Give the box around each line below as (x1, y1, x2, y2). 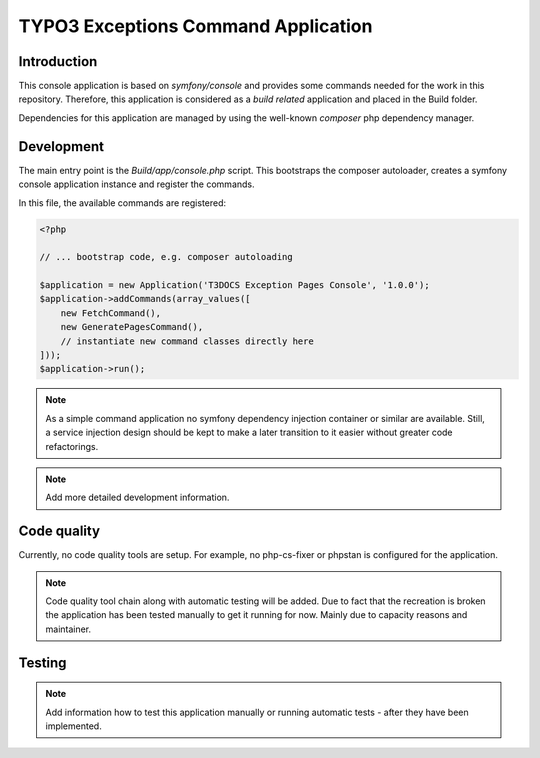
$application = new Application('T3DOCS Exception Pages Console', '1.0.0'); (39, 280, 430, 291)
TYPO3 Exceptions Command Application (18, 15, 373, 37)
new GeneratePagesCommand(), (60, 321, 204, 333)
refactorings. (45, 440, 99, 452)
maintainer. (45, 623, 92, 635)
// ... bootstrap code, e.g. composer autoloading (39, 251, 294, 263)
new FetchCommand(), (60, 307, 162, 319)
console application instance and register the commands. (18, 178, 255, 190)
